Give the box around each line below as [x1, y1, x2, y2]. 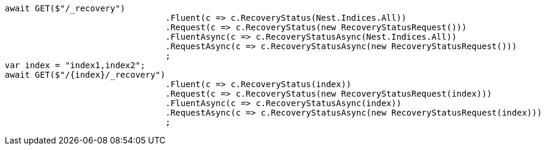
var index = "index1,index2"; [5, 60, 146, 70]
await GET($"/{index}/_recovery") [5, 70, 166, 79]
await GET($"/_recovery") [5, 4, 126, 13]
